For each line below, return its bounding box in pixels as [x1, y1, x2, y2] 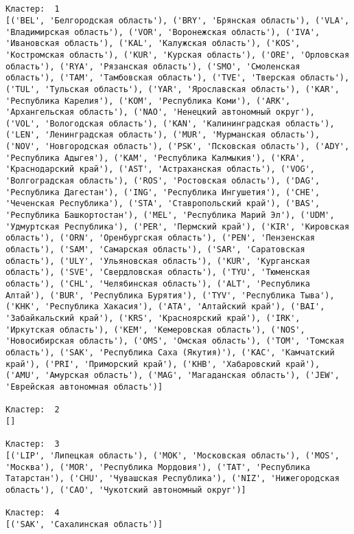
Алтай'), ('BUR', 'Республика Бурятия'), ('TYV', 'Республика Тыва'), [5, 290, 335, 300]
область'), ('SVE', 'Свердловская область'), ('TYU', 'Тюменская [5, 267, 310, 278]
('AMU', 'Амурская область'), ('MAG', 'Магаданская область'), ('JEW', [5, 370, 340, 381]
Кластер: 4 [5, 508, 60, 518]
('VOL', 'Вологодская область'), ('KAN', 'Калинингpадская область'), [5, 118, 335, 129]
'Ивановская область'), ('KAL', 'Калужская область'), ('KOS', [5, 38, 300, 49]
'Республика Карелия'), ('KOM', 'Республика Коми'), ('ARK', [5, 96, 291, 106]
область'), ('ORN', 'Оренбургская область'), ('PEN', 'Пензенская [5, 233, 316, 243]
